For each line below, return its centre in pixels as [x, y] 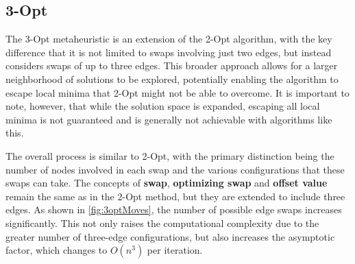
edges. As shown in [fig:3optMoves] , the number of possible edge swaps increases [174, 209]
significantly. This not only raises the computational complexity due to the [162, 223]
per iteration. [175, 250]
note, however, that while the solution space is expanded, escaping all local [163, 106]
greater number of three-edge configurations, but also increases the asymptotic [170, 236]
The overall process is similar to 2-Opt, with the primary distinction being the [170, 155]
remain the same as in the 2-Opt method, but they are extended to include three [175, 196]
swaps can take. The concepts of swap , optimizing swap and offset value [167, 183]
